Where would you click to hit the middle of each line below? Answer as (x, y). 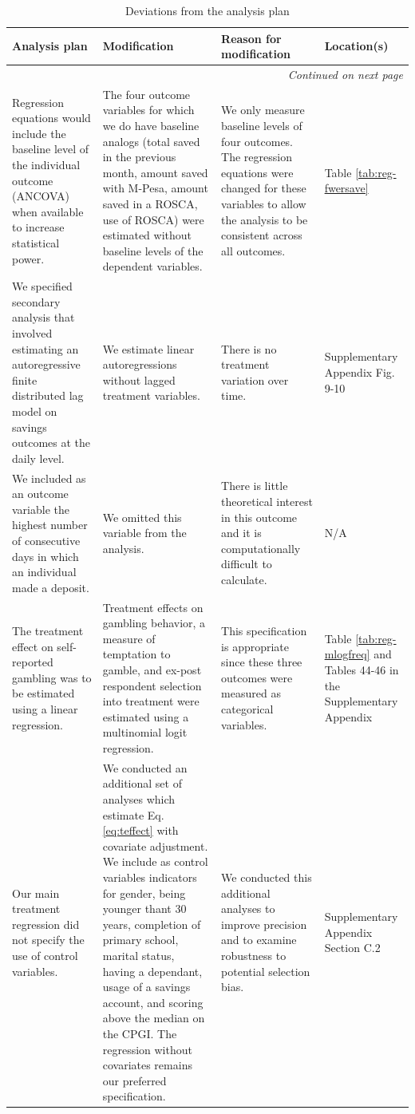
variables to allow (264, 204)
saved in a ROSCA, (150, 204)
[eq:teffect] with (140, 830)
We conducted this (267, 877)
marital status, (138, 955)
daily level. (38, 458)
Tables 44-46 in (362, 670)
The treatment (48, 631)
